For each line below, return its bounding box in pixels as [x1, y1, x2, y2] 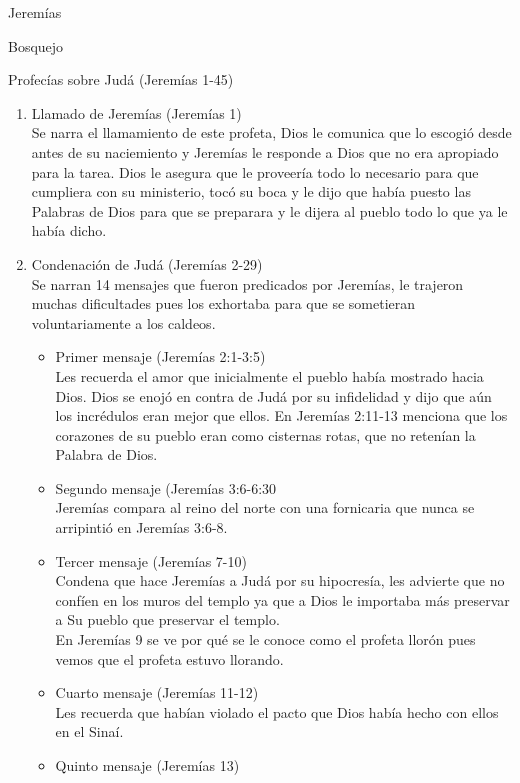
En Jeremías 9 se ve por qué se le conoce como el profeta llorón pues [55, 629, 476, 650]
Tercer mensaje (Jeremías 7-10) [55, 550, 247, 571]
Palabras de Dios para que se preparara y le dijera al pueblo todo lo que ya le [31, 200, 508, 221]
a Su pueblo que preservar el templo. [55, 609, 280, 630]
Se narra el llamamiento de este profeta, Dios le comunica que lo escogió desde [31, 122, 512, 143]
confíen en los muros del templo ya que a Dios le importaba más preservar [55, 589, 510, 610]
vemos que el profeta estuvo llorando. [55, 648, 284, 669]
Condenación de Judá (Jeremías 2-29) [31, 253, 263, 274]
